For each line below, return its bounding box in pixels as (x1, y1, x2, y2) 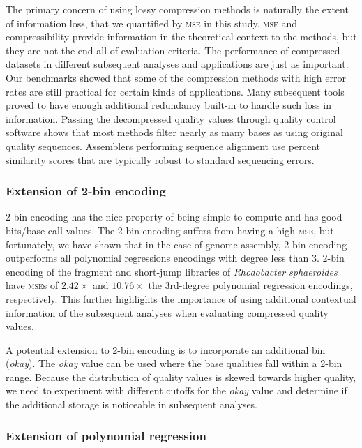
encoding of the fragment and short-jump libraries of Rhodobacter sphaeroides (6, 264, 338, 278)
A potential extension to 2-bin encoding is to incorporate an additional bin (6, 342, 326, 357)
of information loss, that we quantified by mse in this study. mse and (6, 15, 298, 30)
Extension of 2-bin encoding (6, 182, 166, 200)
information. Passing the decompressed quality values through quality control (6, 111, 336, 126)
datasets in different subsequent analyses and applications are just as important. (6, 57, 349, 71)
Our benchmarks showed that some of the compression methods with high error (6, 70, 346, 84)
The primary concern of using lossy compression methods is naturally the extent (6, 2, 349, 16)
